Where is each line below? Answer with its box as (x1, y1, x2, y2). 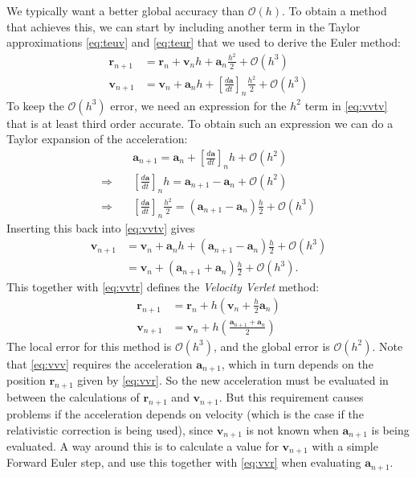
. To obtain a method (282, 2, 387, 19)
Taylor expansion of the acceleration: (6, 130, 188, 147)
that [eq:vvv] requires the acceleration (6, 355, 193, 372)
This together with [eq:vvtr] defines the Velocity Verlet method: (6, 278, 320, 295)
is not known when (246, 421, 339, 438)
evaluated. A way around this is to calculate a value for (6, 437, 279, 454)
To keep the (6, 97, 64, 113)
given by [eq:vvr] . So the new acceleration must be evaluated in (77, 372, 389, 389)
